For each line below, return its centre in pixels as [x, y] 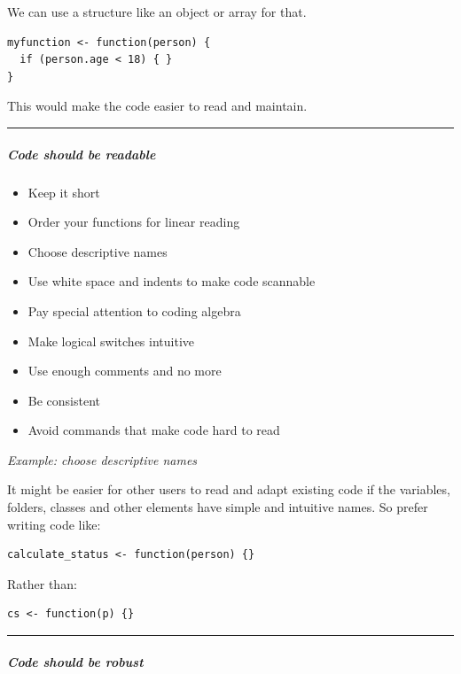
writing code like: [54, 524]
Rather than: [42, 583]
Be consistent [64, 400]
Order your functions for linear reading [134, 222]
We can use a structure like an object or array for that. [157, 12]
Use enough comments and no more [125, 371]
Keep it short [64, 192]
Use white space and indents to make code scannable [172, 281]
